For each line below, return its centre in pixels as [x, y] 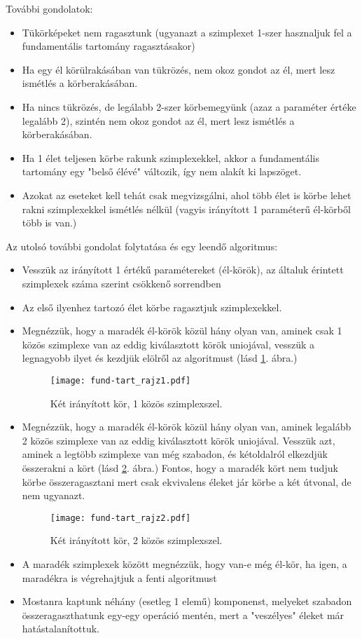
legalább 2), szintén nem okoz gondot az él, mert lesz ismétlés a [158, 120]
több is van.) [49, 223]
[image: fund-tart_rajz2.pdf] [120, 518]
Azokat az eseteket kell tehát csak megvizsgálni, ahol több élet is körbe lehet [187, 195]
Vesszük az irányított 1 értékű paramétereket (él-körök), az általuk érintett [183, 270]
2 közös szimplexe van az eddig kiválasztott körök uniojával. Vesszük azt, [179, 440]
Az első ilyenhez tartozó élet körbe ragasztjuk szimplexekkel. [152, 307]
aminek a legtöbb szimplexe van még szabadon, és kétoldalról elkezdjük [175, 454]
